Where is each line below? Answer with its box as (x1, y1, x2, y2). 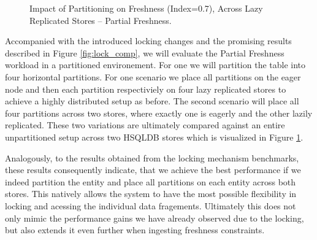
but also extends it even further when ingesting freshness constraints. (5, 223, 265, 236)
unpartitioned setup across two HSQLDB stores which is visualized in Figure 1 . (5, 130, 304, 143)
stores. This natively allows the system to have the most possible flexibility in (5, 187, 297, 200)
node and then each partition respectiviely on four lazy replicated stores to (5, 82, 286, 95)
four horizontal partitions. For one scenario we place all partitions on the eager (5, 70, 301, 83)
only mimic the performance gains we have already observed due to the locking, (5, 211, 304, 224)
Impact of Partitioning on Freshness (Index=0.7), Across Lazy (29, 2, 263, 14)
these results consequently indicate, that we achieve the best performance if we (5, 163, 301, 176)
